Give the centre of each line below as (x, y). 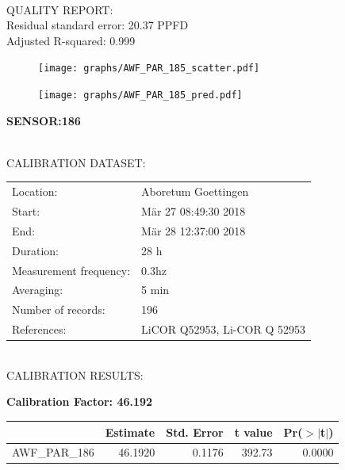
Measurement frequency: (71, 270)
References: (39, 329)
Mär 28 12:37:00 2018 (194, 230)
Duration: (35, 250)
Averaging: (38, 290)
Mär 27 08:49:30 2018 (194, 211)
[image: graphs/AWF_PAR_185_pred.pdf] (140, 96)
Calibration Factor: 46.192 (80, 401)
